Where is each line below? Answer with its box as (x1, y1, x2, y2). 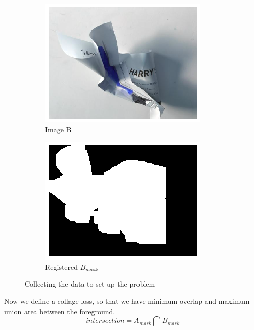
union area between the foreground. (4, 305, 116, 316)
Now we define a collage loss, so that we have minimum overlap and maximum (4, 295, 250, 306)
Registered (45, 261, 78, 272)
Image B (45, 124, 72, 134)
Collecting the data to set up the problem (25, 278, 155, 289)
